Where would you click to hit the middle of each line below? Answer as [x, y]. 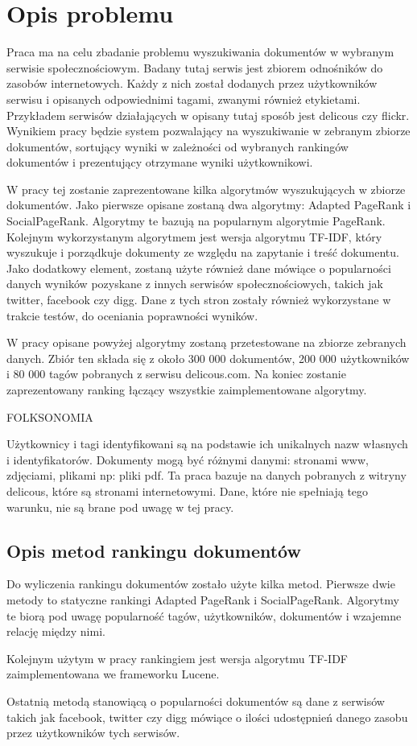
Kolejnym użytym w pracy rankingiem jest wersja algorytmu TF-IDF [177, 658]
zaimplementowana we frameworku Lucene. [113, 674]
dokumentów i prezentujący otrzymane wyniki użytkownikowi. [160, 162]
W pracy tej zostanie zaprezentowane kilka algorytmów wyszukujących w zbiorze [206, 189]
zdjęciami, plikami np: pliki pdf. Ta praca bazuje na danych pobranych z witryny [206, 475]
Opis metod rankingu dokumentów [154, 550]
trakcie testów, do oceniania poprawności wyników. [132, 315]
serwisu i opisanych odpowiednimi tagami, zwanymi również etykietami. [184, 99]
